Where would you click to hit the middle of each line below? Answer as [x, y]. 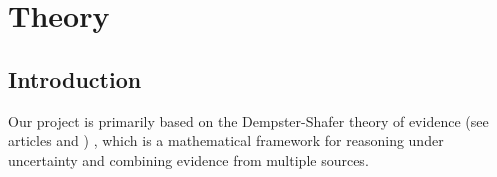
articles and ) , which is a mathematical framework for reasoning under [226, 140]
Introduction [75, 78]
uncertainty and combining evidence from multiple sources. [188, 159]
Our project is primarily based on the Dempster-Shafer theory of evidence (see [248, 120]
